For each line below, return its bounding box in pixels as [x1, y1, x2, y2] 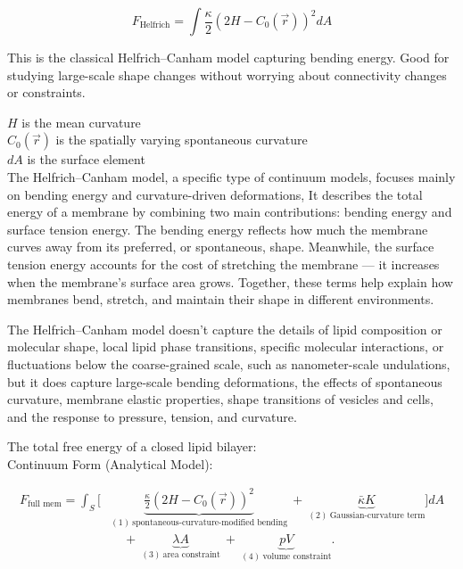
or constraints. [7, 83, 86, 102]
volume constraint [262, 552, 332, 562]
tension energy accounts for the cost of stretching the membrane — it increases [7, 254, 440, 273]
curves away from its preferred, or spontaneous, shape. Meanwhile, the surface [7, 237, 434, 256]
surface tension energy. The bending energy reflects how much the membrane [7, 219, 428, 238]
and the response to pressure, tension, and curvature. [7, 407, 297, 425]
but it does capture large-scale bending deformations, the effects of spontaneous [7, 372, 442, 391]
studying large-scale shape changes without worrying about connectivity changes [7, 65, 447, 84]
